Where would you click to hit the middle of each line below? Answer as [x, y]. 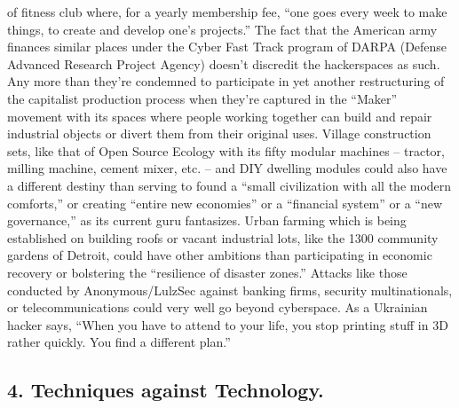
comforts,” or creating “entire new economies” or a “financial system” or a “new [225, 203]
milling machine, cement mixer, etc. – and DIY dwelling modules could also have [227, 168]
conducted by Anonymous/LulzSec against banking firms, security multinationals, [230, 290]
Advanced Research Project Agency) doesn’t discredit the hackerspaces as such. [224, 63]
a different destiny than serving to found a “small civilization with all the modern [229, 185]
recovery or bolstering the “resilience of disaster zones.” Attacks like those [207, 272]
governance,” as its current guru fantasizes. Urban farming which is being [207, 220]
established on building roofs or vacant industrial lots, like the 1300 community [223, 237]
